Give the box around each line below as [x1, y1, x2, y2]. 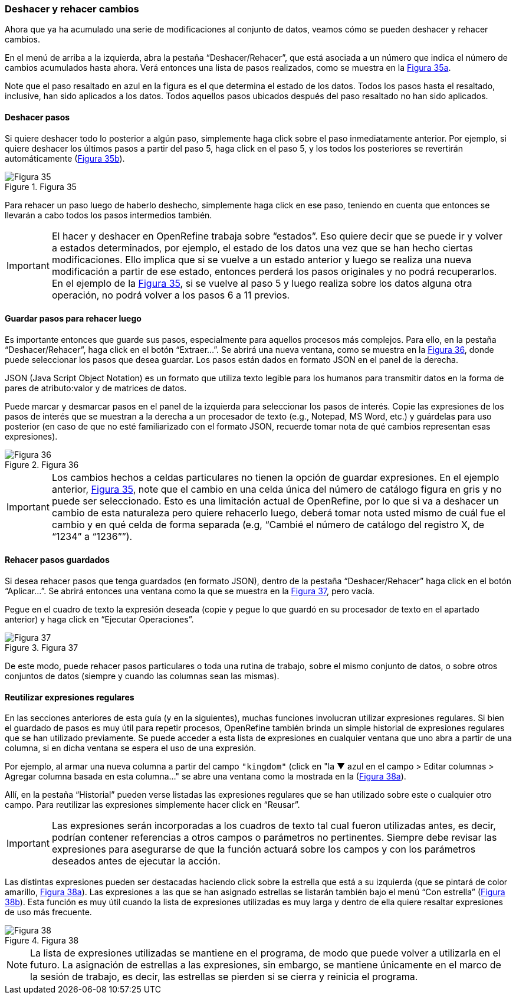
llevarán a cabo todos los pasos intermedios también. [5, 209, 212, 220]
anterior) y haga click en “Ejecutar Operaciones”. [5, 614, 194, 625]
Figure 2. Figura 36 [5, 459, 79, 470]
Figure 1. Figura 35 [5, 181, 77, 192]
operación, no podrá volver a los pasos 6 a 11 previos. [51, 289, 290, 301]
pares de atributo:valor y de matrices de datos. [5, 382, 187, 393]
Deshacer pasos [5, 112, 70, 122]
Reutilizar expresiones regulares [5, 692, 134, 702]
